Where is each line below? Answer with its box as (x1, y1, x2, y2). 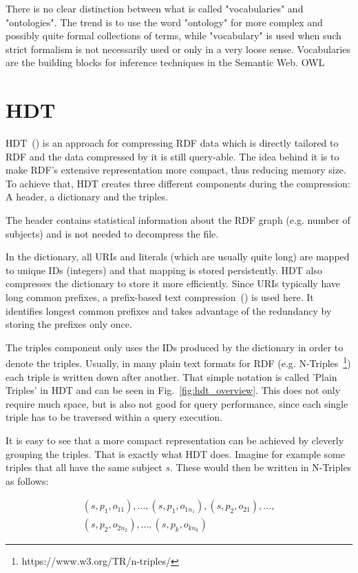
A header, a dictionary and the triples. (6, 189, 168, 204)
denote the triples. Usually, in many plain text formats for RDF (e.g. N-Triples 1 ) (6, 354, 351, 371)
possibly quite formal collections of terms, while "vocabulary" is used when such (6, 28, 341, 43)
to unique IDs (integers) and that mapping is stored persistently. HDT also (6, 262, 322, 277)
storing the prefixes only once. (6, 317, 132, 331)
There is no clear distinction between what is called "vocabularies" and (6, 1, 304, 15)
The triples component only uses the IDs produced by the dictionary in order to (6, 340, 344, 354)
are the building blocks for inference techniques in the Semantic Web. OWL (6, 55, 325, 70)
